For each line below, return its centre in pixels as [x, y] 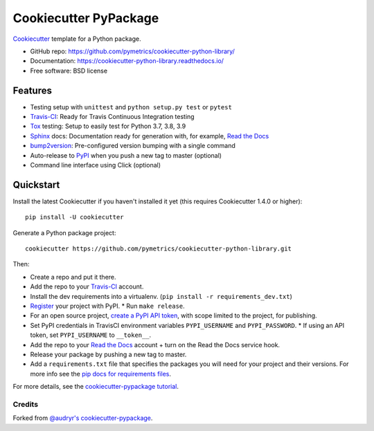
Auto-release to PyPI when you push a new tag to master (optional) [126, 155]
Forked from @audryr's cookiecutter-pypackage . [83, 418]
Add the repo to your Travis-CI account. [87, 286]
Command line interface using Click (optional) [96, 165]
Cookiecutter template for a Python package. [77, 39]
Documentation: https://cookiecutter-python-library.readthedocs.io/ [127, 61]
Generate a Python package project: [64, 232]
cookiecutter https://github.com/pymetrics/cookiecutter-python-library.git [159, 249]
